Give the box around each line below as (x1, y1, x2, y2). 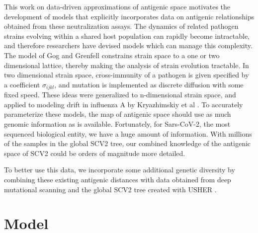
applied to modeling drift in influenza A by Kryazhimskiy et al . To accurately (4, 99, 243, 109)
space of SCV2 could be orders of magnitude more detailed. (4, 148, 185, 158)
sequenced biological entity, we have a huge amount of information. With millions (4, 128, 252, 139)
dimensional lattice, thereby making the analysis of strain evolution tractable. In (4, 60, 249, 70)
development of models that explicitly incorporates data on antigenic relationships (4, 11, 255, 21)
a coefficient (4, 79, 40, 89)
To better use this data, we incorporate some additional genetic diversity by (4, 164, 235, 175)
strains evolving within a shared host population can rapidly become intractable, (4, 30, 250, 41)
